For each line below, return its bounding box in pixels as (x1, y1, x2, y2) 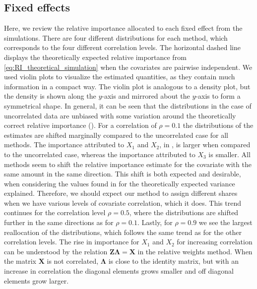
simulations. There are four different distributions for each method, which (4, 32, 228, 43)
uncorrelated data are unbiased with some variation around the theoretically (4, 110, 236, 120)
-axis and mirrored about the (102, 91, 190, 101)
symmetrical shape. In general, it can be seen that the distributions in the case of (4, 100, 252, 111)
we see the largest (198, 217, 253, 228)
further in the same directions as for (4, 217, 114, 228)
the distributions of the (183, 120, 254, 130)
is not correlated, (47, 256, 99, 266)
